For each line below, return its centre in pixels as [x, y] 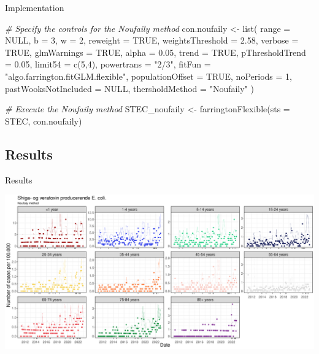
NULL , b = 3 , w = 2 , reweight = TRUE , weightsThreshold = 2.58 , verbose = [152, 40]
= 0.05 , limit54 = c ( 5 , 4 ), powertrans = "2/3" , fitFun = [108, 64]
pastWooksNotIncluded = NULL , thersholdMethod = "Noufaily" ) [129, 88]
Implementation [35, 7]
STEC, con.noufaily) [44, 121]
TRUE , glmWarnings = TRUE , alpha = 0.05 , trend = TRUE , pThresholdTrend [156, 52]
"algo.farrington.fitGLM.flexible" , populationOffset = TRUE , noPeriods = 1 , [148, 76]
